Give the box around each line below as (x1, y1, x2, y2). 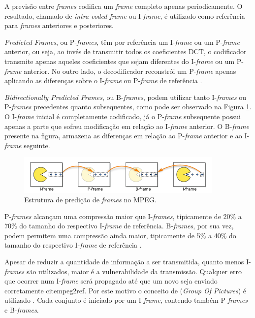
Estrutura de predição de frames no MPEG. (24, 194, 157, 205)
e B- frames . (4, 305, 39, 315)
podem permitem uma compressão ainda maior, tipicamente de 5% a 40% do (4, 230, 236, 240)
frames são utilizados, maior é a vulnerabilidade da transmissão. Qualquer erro (4, 266, 242, 276)
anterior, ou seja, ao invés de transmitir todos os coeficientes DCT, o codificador (4, 46, 247, 57)
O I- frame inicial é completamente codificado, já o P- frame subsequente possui (4, 111, 241, 121)
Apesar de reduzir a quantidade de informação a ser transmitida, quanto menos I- (4, 256, 251, 267)
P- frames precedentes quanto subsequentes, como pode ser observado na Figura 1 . (4, 101, 252, 112)
